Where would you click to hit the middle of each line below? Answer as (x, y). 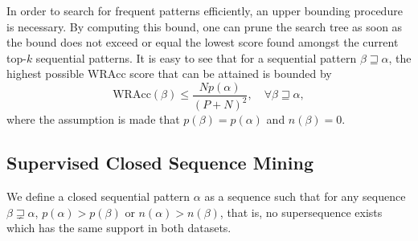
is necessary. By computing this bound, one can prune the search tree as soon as (205, 26)
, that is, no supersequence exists (301, 212)
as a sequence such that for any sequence (305, 196)
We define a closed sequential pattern (98, 196)
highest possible (45, 74)
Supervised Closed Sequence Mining (160, 163)
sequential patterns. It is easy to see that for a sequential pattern (196, 57)
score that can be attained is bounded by (231, 74)
